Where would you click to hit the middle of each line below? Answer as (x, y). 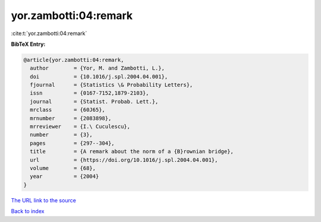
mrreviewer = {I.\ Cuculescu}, (80, 127)
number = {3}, (62, 135)
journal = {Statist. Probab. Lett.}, (94, 101)
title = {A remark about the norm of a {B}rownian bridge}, (132, 151)
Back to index (28, 211)
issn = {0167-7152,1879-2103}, (89, 93)
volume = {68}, (63, 168)
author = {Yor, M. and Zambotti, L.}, (97, 68)
